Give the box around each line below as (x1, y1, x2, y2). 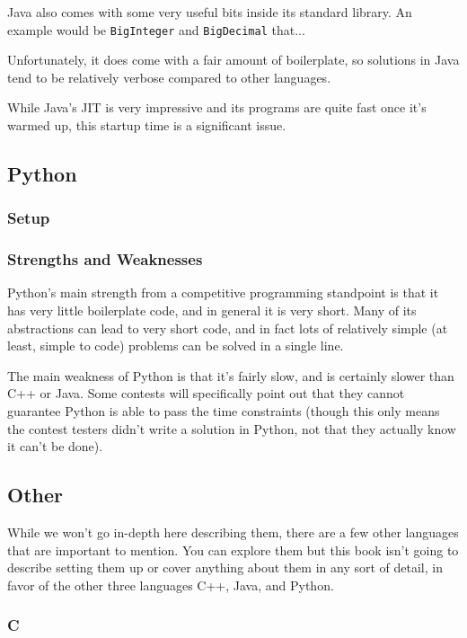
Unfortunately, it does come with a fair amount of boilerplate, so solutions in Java (7, 50, 460, 69)
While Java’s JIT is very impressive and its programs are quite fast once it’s (7, 98, 427, 117)
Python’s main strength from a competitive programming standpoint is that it (7, 283, 439, 302)
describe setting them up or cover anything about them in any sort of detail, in (7, 558, 443, 577)
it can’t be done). (7, 437, 103, 456)
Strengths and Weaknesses (7, 248, 203, 270)
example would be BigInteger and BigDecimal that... (7, 20, 305, 39)
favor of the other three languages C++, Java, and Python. (7, 575, 334, 594)
